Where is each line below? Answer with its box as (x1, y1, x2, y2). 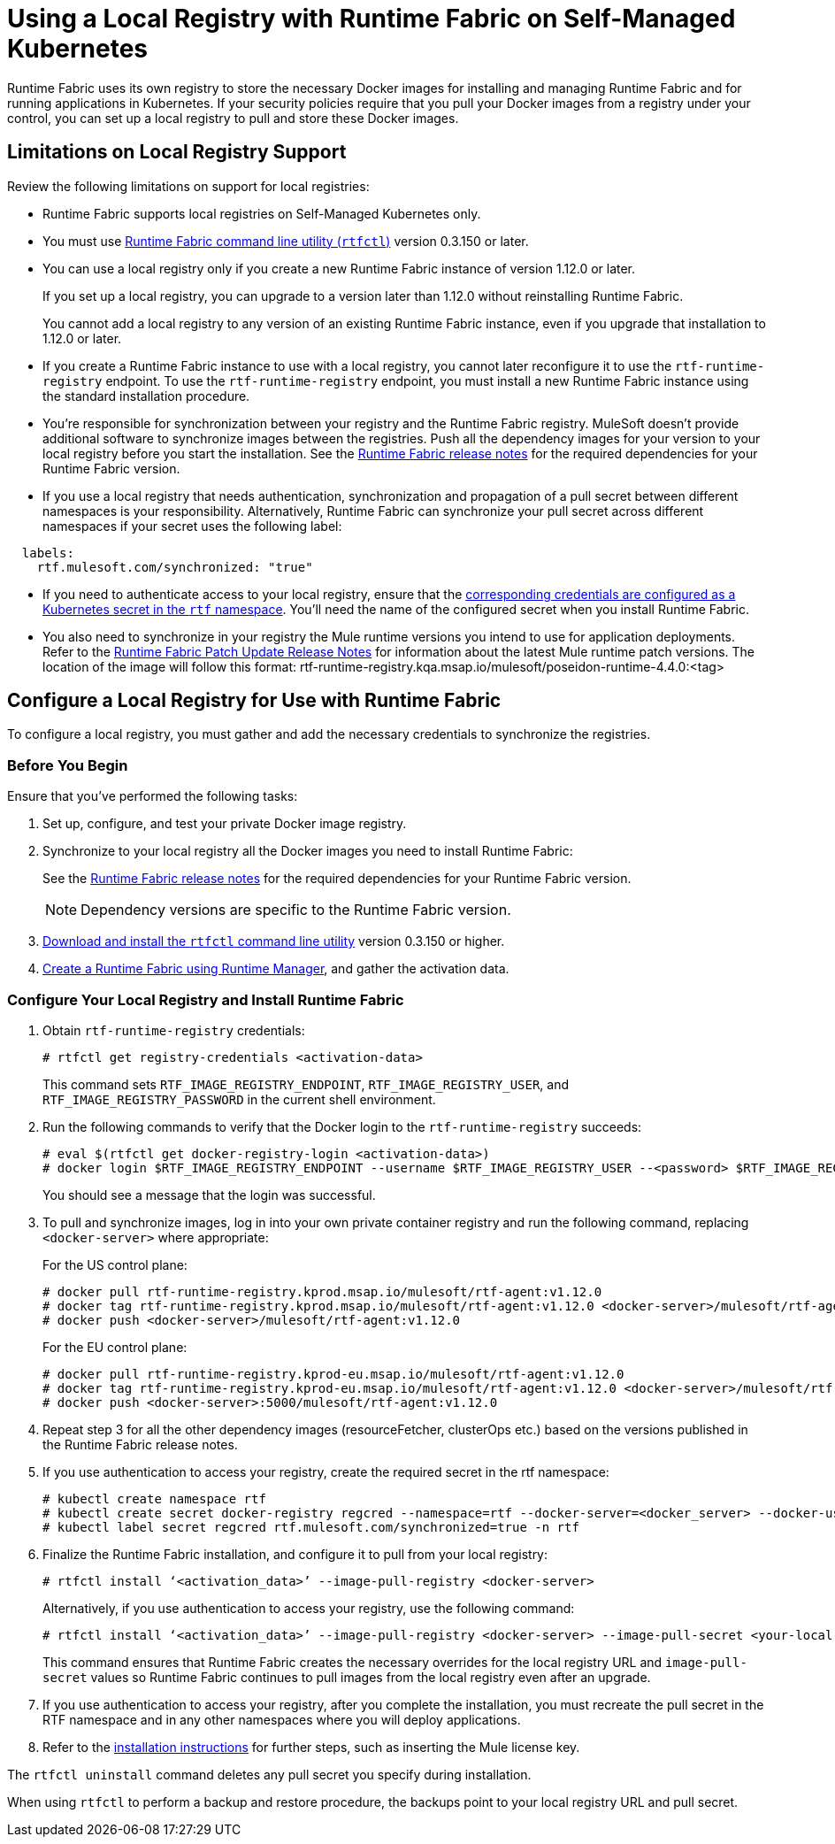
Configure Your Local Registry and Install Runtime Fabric (7, 990, 404, 1009)
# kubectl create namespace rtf (42, 1491, 266, 1506)
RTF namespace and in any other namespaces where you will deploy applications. (42, 1711, 521, 1727)
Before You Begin (7, 756, 128, 774)
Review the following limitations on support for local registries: (7, 178, 370, 194)
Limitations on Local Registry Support (7, 141, 347, 164)
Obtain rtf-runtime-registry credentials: (42, 1022, 305, 1038)
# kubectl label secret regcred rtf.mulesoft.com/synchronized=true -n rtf (42, 1519, 579, 1534)
